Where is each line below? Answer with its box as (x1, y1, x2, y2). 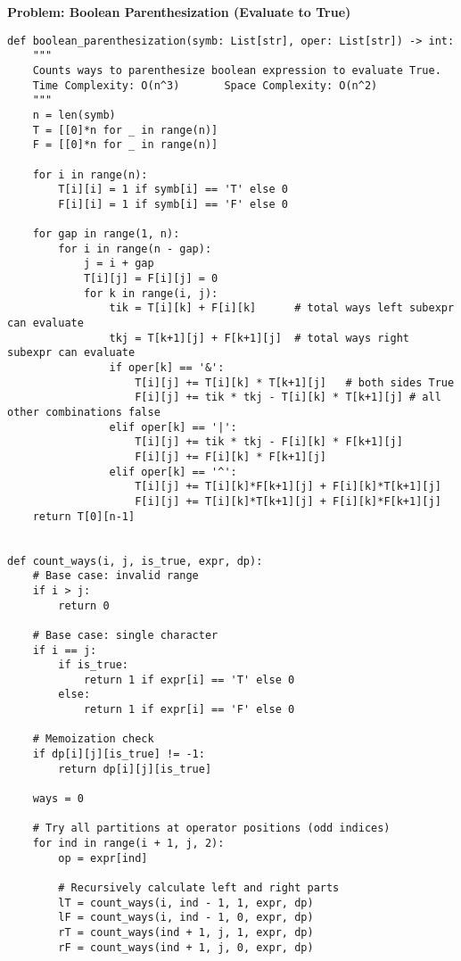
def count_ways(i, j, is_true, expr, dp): (7, 554, 263, 567)
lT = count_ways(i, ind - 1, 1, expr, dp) (58, 896, 314, 909)
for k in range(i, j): (83, 286, 218, 300)
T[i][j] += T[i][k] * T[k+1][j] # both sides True (135, 376, 455, 389)
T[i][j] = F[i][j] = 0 (83, 272, 218, 286)
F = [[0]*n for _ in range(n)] (32, 138, 218, 152)
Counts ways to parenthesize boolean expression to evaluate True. (32, 63, 441, 77)
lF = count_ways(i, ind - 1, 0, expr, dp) (58, 911, 314, 924)
